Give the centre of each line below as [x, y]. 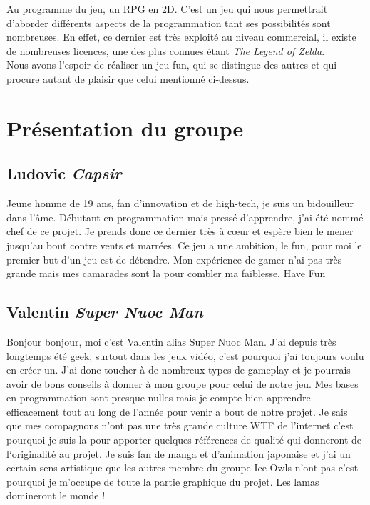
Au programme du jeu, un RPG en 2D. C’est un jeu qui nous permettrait [167, 9]
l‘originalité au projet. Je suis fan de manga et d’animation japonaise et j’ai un [179, 453]
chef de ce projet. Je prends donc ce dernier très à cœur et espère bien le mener [180, 231]
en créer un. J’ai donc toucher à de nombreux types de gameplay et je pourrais [179, 370]
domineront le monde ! [56, 495]
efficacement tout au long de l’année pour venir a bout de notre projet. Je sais [177, 411]
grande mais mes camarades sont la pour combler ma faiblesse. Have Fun [166, 273]
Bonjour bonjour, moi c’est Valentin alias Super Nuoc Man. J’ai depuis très [171, 341]
